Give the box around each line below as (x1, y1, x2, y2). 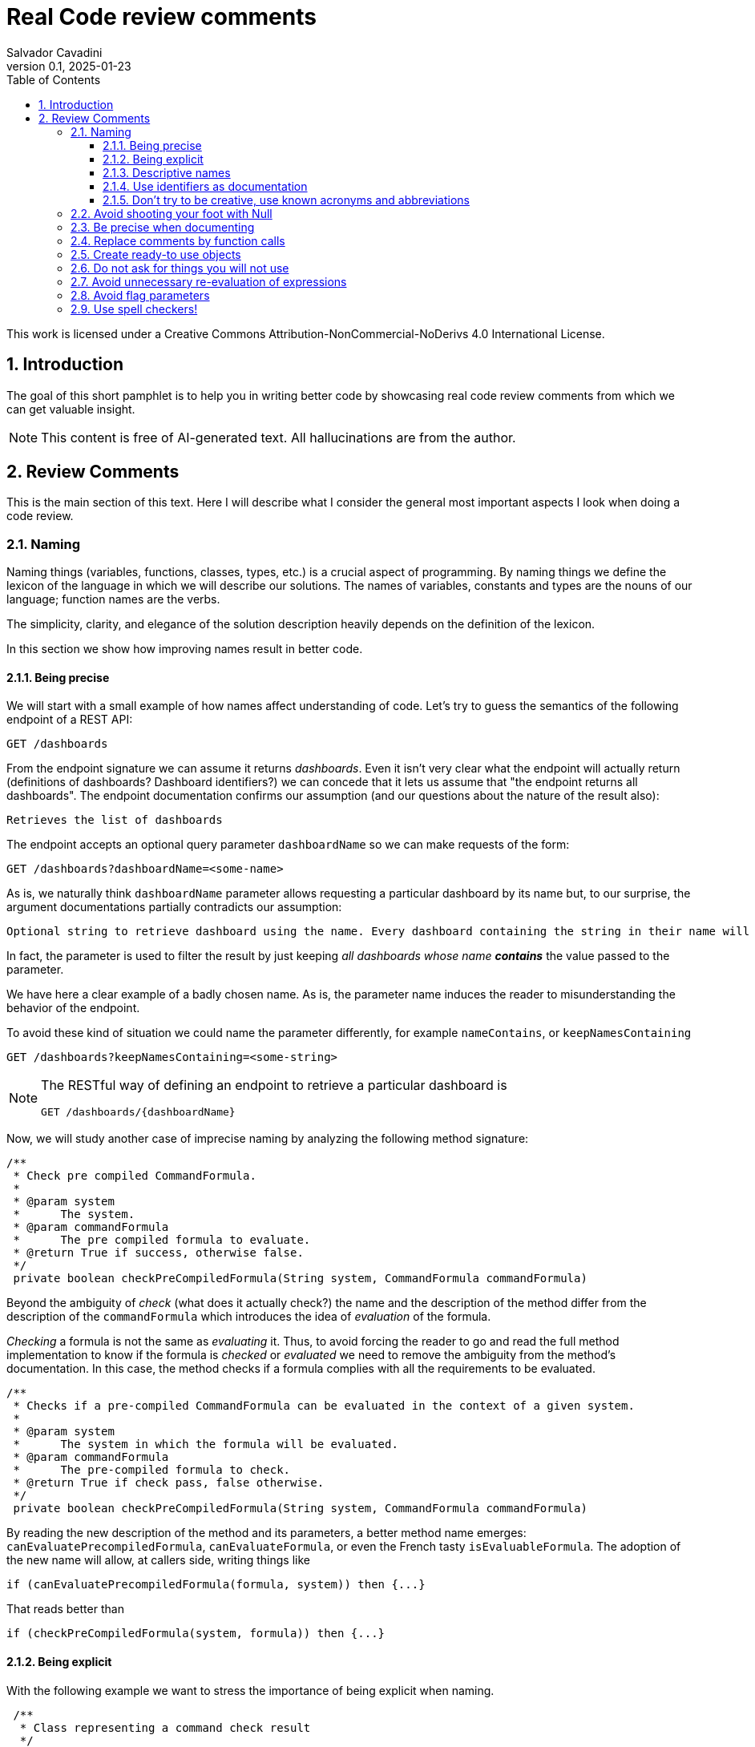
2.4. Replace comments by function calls (71, 233, 285, 248)
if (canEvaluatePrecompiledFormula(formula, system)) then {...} (6, 1578, 426, 1592)
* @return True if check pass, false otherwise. (13, 1476, 325, 1490)
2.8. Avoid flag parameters (71, 288, 210, 302)
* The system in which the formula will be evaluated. (13, 1438, 398, 1451)
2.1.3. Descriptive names (103, 165, 231, 180)
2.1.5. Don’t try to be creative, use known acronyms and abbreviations (103, 192, 470, 207)
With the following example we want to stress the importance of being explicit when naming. (6, 1683, 495, 1697)
